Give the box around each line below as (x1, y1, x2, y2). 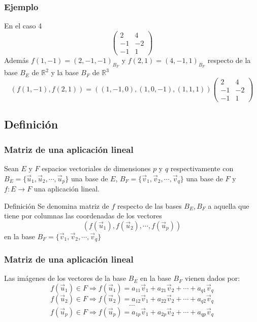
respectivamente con (170, 163, 234, 173)
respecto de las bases (117, 200, 182, 211)
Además (4, 54, 29, 65)
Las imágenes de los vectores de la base (4, 273, 126, 283)
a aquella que (208, 200, 249, 211)
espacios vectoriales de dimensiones (42, 163, 151, 173)
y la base (51, 67, 79, 78)
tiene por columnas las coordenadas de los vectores (4, 210, 162, 221)
